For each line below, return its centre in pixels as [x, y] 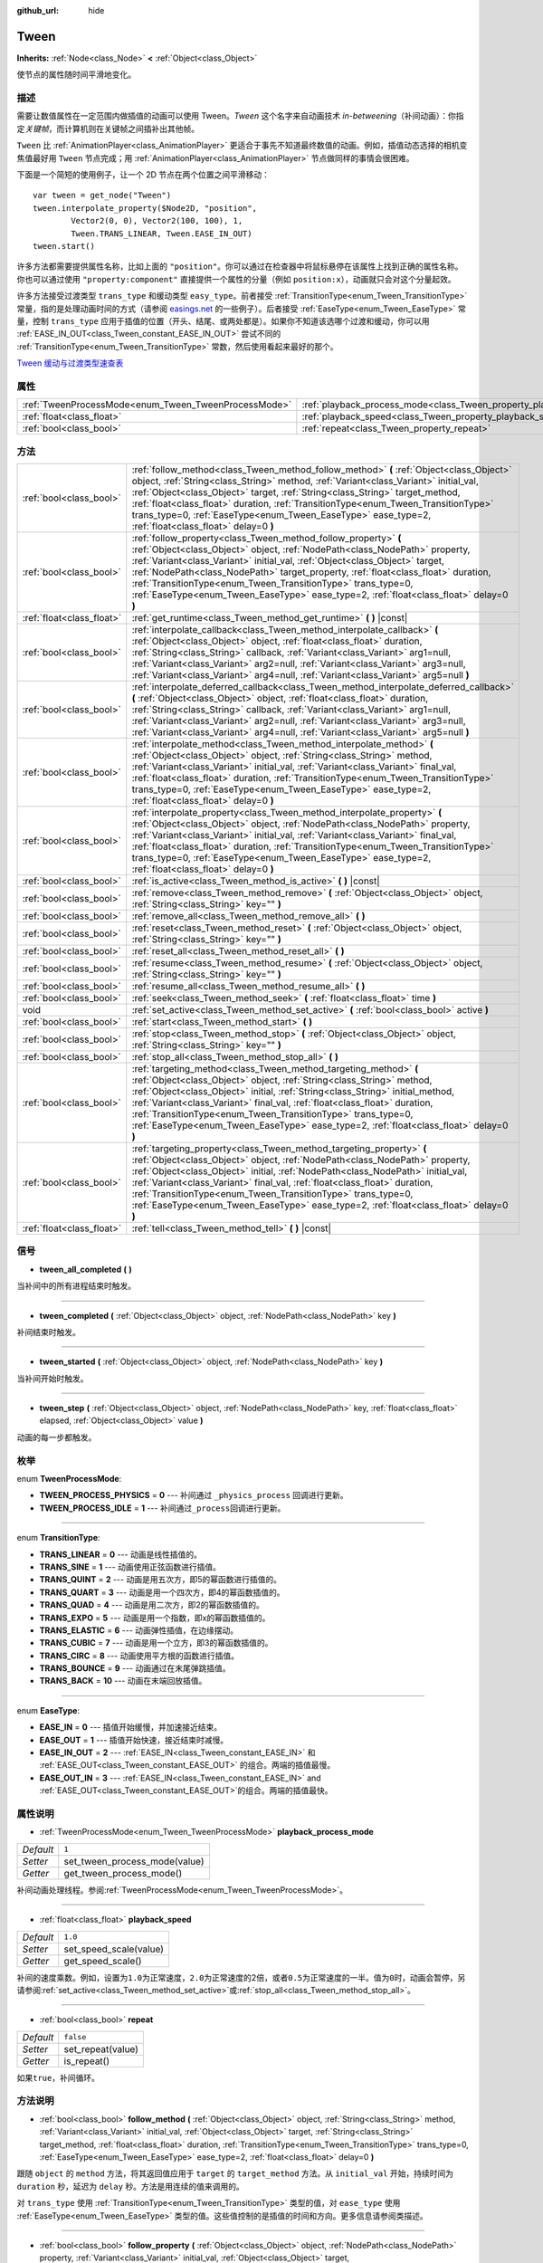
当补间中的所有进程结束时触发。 [76, 1286]
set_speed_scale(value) [114, 1949]
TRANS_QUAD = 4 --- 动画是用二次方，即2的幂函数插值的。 [152, 1605]
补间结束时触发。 [48, 1332]
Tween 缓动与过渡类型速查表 [70, 363]
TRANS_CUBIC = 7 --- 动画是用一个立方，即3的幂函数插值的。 [156, 1643]
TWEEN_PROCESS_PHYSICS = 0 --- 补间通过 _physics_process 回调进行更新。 [194, 1495]
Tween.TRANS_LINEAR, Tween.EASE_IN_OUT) [162, 234]
